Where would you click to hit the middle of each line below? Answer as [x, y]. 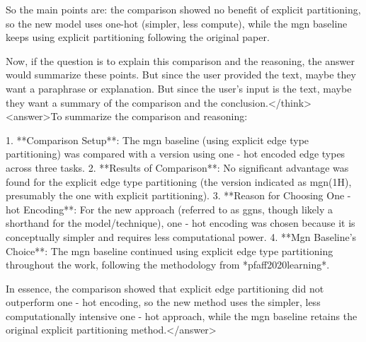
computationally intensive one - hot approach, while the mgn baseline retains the [182, 316]
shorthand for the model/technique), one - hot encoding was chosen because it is [181, 223]
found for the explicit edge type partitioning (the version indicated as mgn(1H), [179, 181]
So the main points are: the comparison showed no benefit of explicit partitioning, [183, 9]
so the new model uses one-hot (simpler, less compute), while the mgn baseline [177, 23]
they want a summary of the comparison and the [112, 102]
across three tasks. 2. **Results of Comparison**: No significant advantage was [177, 167]
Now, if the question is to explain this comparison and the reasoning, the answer [180, 60]
